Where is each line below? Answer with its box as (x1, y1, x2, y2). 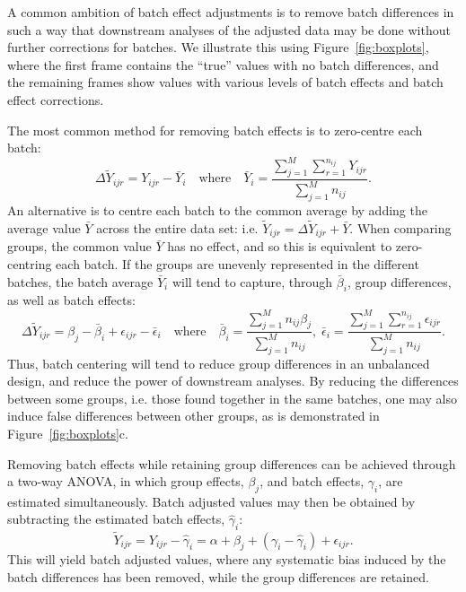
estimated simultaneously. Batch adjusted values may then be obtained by (7, 492, 416, 510)
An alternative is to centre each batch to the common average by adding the (7, 201, 427, 220)
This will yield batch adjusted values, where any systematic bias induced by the (7, 550, 446, 569)
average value (7, 219, 81, 238)
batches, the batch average (7, 272, 154, 291)
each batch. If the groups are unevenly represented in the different (56, 255, 419, 274)
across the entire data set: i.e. (96, 219, 259, 238)
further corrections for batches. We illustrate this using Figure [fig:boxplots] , (7, 38, 429, 57)
